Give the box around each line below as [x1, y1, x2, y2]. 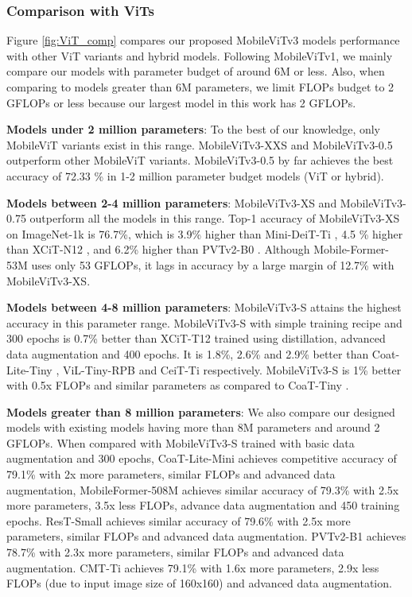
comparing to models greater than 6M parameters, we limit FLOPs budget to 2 [6, 79, 395, 95]
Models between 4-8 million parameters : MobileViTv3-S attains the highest [6, 299, 402, 316]
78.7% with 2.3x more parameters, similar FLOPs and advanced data [6, 544, 344, 560]
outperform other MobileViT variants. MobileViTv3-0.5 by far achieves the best [6, 152, 394, 169]
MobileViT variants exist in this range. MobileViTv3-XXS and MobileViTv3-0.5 [6, 136, 393, 153]
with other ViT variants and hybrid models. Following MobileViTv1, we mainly [6, 47, 393, 64]
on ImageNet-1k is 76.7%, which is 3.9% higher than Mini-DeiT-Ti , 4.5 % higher [6, 225, 403, 242]
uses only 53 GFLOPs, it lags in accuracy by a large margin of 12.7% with [31, 256, 395, 273]
